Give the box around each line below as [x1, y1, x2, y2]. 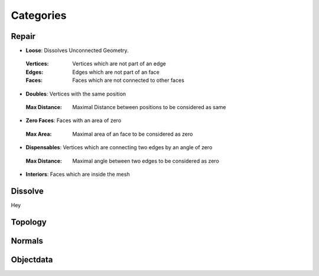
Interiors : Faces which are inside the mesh [25, 170, 130, 178]
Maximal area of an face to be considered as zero [72, 130, 193, 137]
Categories [11, 9, 67, 22]
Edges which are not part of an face [72, 68, 159, 75]
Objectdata [11, 254, 53, 265]
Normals [11, 236, 44, 246]
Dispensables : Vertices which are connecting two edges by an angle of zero [25, 144, 213, 151]
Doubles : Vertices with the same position [25, 90, 126, 97]
